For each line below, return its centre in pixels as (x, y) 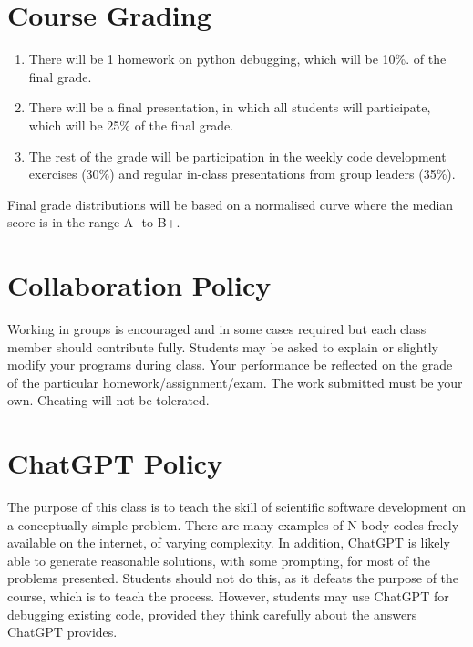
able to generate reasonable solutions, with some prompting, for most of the (219, 560)
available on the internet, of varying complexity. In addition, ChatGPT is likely (229, 543)
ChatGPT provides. (62, 632)
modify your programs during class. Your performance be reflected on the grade (230, 365)
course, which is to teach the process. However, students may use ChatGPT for (228, 596)
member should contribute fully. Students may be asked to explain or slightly (223, 346)
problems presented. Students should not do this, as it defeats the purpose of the (233, 578)
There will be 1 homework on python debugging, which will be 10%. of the (237, 59)
